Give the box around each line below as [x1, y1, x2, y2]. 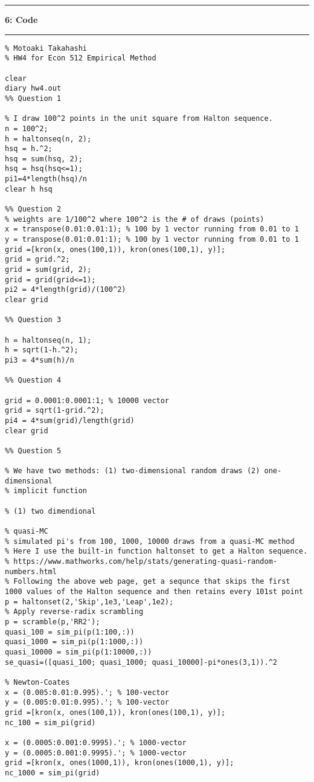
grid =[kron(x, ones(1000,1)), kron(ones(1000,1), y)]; [5, 758, 234, 767]
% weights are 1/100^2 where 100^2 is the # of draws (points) [5, 215, 264, 224]
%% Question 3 [5, 315, 62, 325]
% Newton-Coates [5, 677, 70, 687]
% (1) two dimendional [5, 506, 96, 515]
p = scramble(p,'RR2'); [5, 618, 100, 626]
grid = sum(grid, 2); [5, 265, 92, 274]
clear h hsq [5, 184, 53, 193]
